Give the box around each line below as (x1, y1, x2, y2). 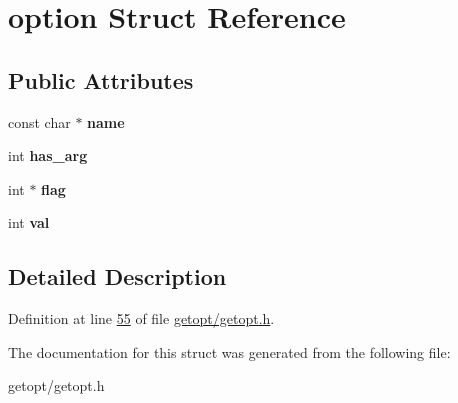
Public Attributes (8, 64, 194, 95)
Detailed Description (8, 261, 227, 292)
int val (8, 212, 50, 233)
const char (8, 111, 71, 132)
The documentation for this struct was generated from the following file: (8, 341, 451, 362)
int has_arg (8, 145, 88, 166)
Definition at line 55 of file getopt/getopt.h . (8, 308, 275, 329)
